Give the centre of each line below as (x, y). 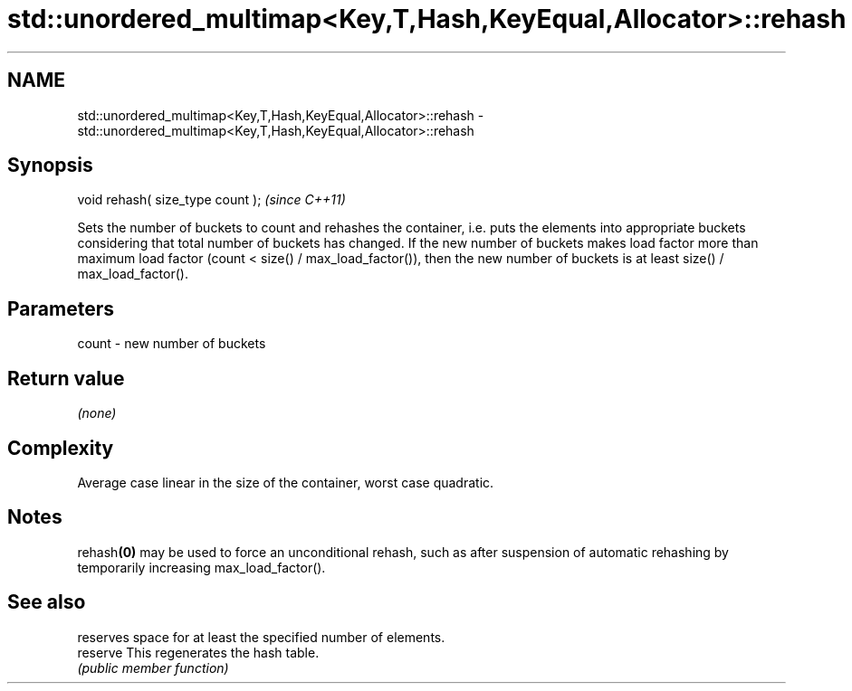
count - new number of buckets (172, 344)
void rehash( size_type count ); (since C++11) (211, 200)
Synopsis (50, 166)
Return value (66, 378)
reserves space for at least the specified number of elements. (261, 637)
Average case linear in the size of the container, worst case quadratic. (286, 482)
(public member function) (153, 667)
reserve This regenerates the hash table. (198, 652)
